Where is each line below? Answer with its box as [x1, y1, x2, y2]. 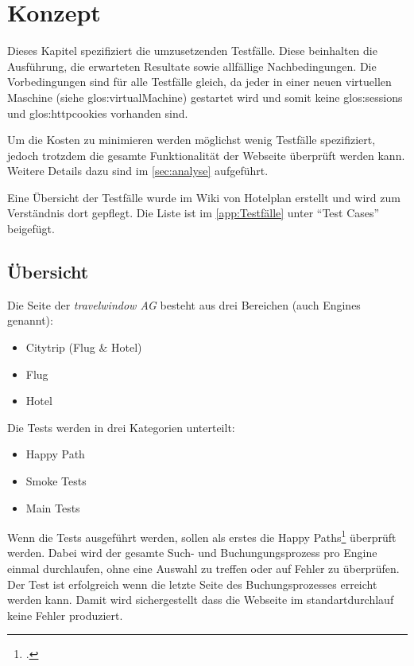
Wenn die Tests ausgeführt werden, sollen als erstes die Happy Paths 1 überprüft [7, 527, 397, 545]
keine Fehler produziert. [7, 606, 123, 623]
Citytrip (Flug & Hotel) [25, 339, 142, 356]
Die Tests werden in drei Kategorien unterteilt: [7, 419, 235, 435]
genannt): [7, 312, 53, 329]
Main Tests [25, 499, 80, 516]
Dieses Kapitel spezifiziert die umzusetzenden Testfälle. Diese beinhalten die [7, 42, 377, 59]
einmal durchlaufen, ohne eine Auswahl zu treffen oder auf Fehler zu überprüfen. [7, 560, 400, 577]
